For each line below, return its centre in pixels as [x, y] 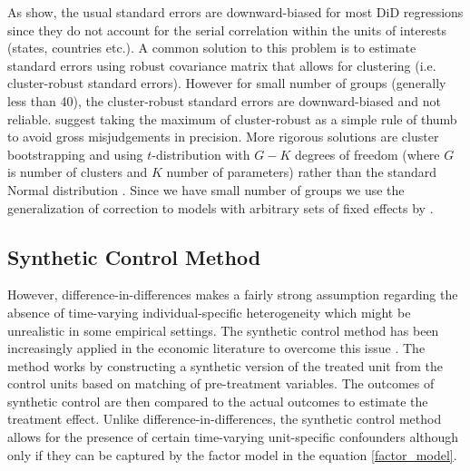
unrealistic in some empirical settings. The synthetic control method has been [223, 330]
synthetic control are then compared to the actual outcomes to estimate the [218, 401]
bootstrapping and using [75, 154]
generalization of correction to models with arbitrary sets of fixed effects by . [220, 207]
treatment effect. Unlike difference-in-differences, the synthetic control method [225, 419]
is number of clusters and [78, 172]
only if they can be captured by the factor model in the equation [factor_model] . [232, 454]
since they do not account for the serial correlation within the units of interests [227, 29]
